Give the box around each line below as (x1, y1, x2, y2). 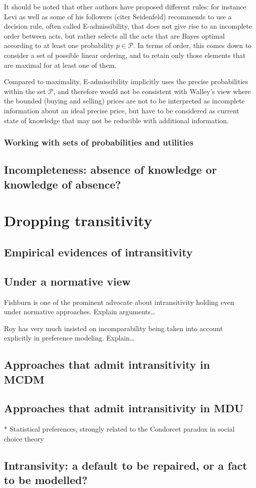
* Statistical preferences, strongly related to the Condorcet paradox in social (4, 424, 235, 434)
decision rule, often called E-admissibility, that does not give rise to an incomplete (4, 21, 252, 31)
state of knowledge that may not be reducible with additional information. (4, 115, 229, 125)
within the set (4, 86, 46, 96)
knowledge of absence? (4, 176, 121, 192)
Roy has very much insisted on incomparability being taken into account (4, 323, 223, 333)
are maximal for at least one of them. (4, 59, 117, 70)
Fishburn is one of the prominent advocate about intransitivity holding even (4, 296, 234, 307)
